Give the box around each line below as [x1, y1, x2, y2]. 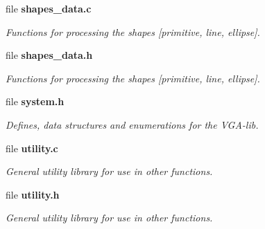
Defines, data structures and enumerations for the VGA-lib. [6, 117, 259, 131]
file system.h [6, 94, 65, 109]
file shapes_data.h [6, 48, 93, 62]
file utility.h [6, 187, 60, 201]
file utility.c [6, 140, 58, 155]
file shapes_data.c [6, 1, 92, 15]
